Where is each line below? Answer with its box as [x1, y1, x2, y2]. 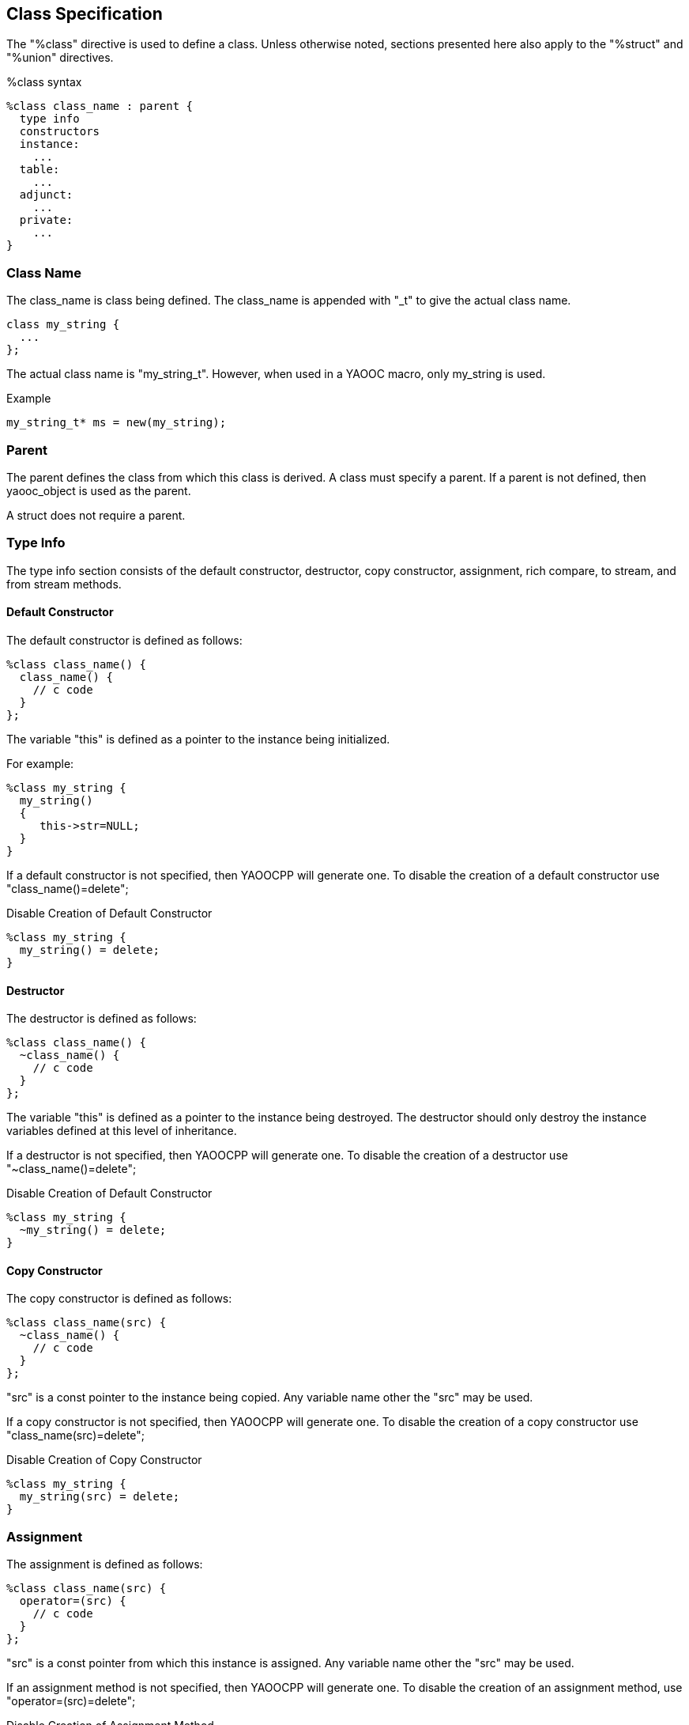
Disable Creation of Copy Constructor [6, 1453, 202, 1467]
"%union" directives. [6, 51, 114, 65]
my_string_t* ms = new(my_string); [6, 416, 227, 429]
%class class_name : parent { [6, 100, 194, 113]
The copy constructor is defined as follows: [6, 1292, 232, 1306]
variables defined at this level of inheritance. [6, 1124, 237, 1138]
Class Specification [6, 4, 163, 24]
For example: [6, 756, 74, 770]
